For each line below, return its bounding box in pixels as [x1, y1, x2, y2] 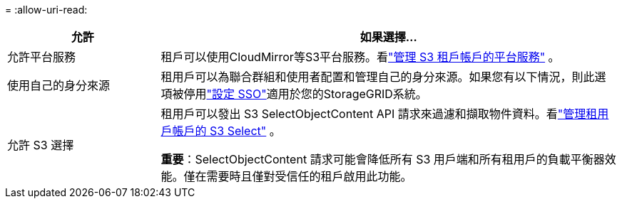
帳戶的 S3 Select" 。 [172, 124, 281, 138]
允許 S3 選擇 [7, 138, 74, 152]
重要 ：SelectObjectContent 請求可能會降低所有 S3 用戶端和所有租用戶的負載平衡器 [160, 152, 605, 166]
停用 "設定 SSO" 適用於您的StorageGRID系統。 [183, 87, 427, 101]
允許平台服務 [7, 50, 76, 64]
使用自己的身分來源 [7, 78, 111, 92]
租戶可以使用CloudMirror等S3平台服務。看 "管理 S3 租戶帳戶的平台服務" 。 [160, 50, 560, 64]
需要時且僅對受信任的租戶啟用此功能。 [206, 169, 412, 183]
